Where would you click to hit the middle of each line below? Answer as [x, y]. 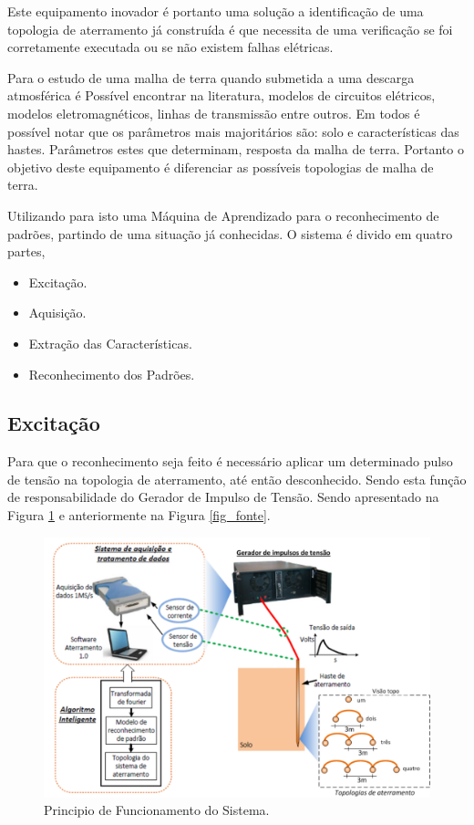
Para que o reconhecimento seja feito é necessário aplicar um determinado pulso [230, 461]
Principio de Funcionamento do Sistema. [157, 810]
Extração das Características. [110, 343]
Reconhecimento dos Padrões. [112, 374]
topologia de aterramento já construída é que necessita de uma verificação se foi [230, 29]
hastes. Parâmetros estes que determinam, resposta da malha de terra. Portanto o [236, 149]
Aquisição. [57, 313]
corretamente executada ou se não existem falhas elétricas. [170, 47]
